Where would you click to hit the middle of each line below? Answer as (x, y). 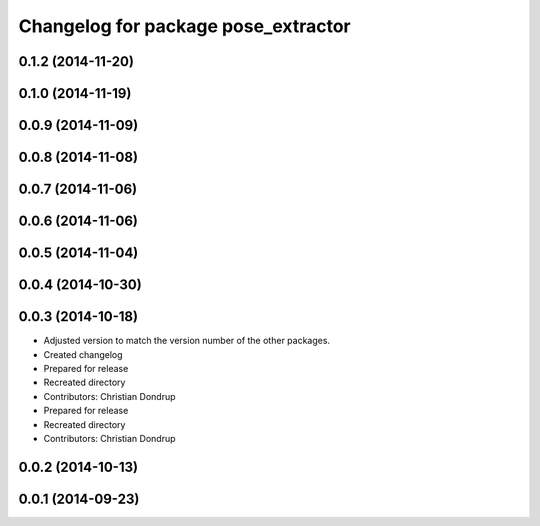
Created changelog (83, 354)
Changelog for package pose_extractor (185, 26)
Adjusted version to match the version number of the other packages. (186, 341)
